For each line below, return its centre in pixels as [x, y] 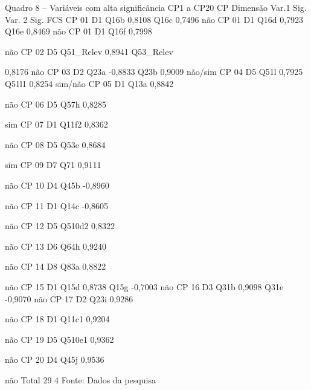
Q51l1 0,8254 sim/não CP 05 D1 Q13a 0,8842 [89, 83]
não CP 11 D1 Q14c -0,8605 [57, 205]
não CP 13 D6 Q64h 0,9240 [56, 246]
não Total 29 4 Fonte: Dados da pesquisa [80, 379]
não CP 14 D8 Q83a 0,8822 [56, 266]
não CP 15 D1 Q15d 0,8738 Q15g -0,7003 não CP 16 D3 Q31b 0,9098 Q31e [144, 286]
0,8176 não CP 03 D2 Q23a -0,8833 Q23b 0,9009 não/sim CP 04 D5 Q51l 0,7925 [154, 72]
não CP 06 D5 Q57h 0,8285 [56, 104]
